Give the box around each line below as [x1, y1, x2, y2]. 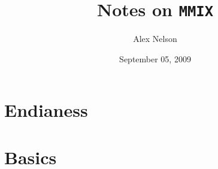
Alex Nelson [133, 32, 177, 45]
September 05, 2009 [119, 52, 191, 65]
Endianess [4, 98, 88, 122]
